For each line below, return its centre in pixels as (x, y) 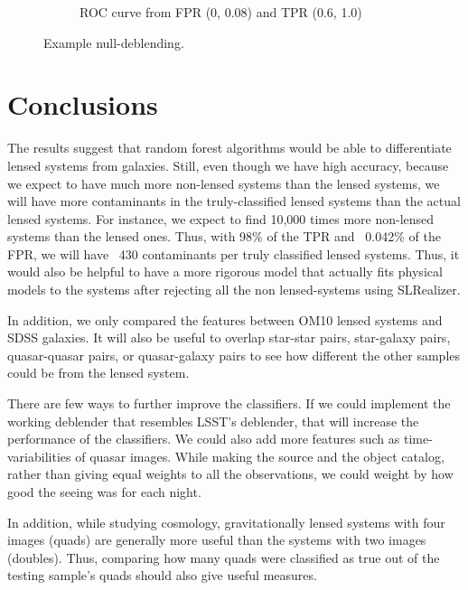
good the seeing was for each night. (104, 492)
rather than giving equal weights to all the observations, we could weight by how (230, 474)
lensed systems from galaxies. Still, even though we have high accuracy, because (228, 165)
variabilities (39, 456)
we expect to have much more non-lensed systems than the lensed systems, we (224, 183)
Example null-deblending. (114, 42)
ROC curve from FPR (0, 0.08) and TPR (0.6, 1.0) (221, 12)
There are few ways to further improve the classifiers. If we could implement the (229, 403)
